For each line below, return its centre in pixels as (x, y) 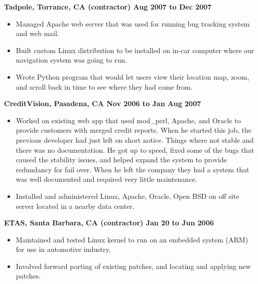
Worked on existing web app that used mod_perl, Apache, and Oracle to (128, 120)
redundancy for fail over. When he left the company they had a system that (133, 169)
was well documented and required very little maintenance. (106, 179)
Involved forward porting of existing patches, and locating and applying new (133, 266)
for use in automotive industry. (63, 249)
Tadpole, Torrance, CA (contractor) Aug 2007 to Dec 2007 (108, 7)
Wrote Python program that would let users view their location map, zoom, (133, 76)
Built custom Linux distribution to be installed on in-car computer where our (135, 50)
